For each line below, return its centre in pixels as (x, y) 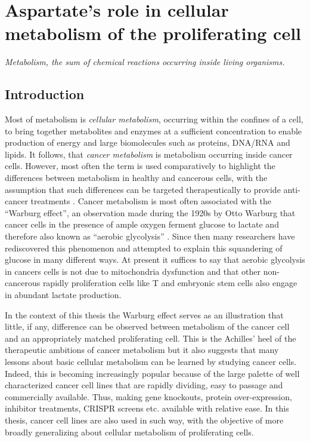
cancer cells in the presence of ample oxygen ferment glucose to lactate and (142, 224)
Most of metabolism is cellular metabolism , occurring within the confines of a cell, (154, 119)
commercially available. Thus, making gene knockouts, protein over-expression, (148, 396)
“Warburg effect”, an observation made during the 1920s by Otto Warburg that (150, 212)
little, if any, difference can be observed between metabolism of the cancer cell (147, 326)
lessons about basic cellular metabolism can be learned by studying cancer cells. (151, 361)
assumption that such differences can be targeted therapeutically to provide (143, 189)
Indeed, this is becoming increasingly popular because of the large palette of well (152, 373)
